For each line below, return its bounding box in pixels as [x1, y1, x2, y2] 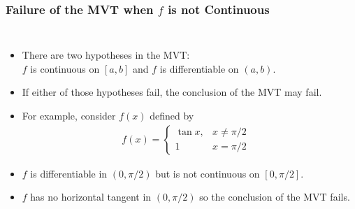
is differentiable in [30, 166, 108, 180]
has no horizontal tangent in [30, 189, 152, 204]
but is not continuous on [155, 166, 260, 180]
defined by [150, 108, 194, 122]
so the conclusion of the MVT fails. [199, 189, 350, 204]
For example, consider [22, 108, 116, 122]
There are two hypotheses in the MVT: [22, 48, 190, 62]
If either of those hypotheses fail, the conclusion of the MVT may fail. [22, 85, 322, 99]
